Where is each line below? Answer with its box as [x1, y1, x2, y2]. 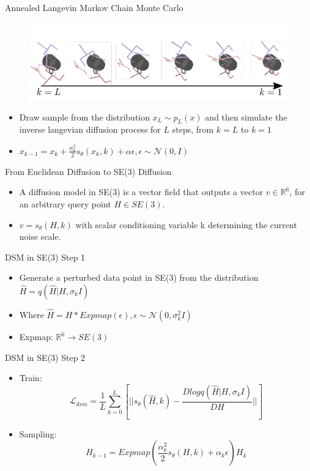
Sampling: [19, 427, 57, 440]
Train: [19, 371, 42, 384]
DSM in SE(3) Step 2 [5, 350, 86, 363]
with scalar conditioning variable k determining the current [75, 218, 297, 231]
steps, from [172, 123, 214, 136]
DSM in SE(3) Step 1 [5, 250, 86, 263]
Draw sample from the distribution [19, 110, 150, 123]
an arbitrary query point [19, 197, 111, 210]
